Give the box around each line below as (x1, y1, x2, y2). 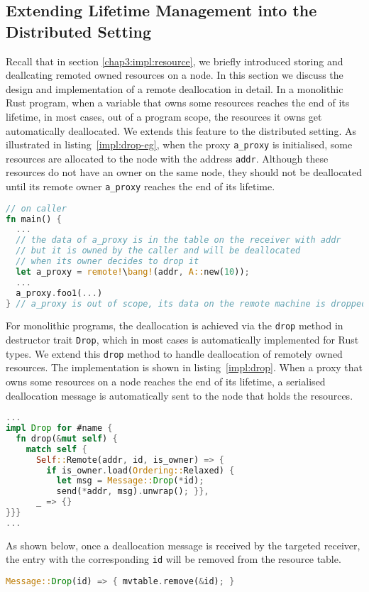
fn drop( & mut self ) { (16, 433, 118, 444)
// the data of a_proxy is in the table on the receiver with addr (16, 235, 341, 246)
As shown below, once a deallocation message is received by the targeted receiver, (6, 537, 360, 552)
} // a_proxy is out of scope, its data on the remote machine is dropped (6, 298, 367, 309)
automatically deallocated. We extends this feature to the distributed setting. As (6, 123, 356, 138)
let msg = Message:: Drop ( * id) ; (56, 476, 204, 486)
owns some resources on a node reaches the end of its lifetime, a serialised (6, 374, 326, 389)
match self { (26, 444, 87, 454)
